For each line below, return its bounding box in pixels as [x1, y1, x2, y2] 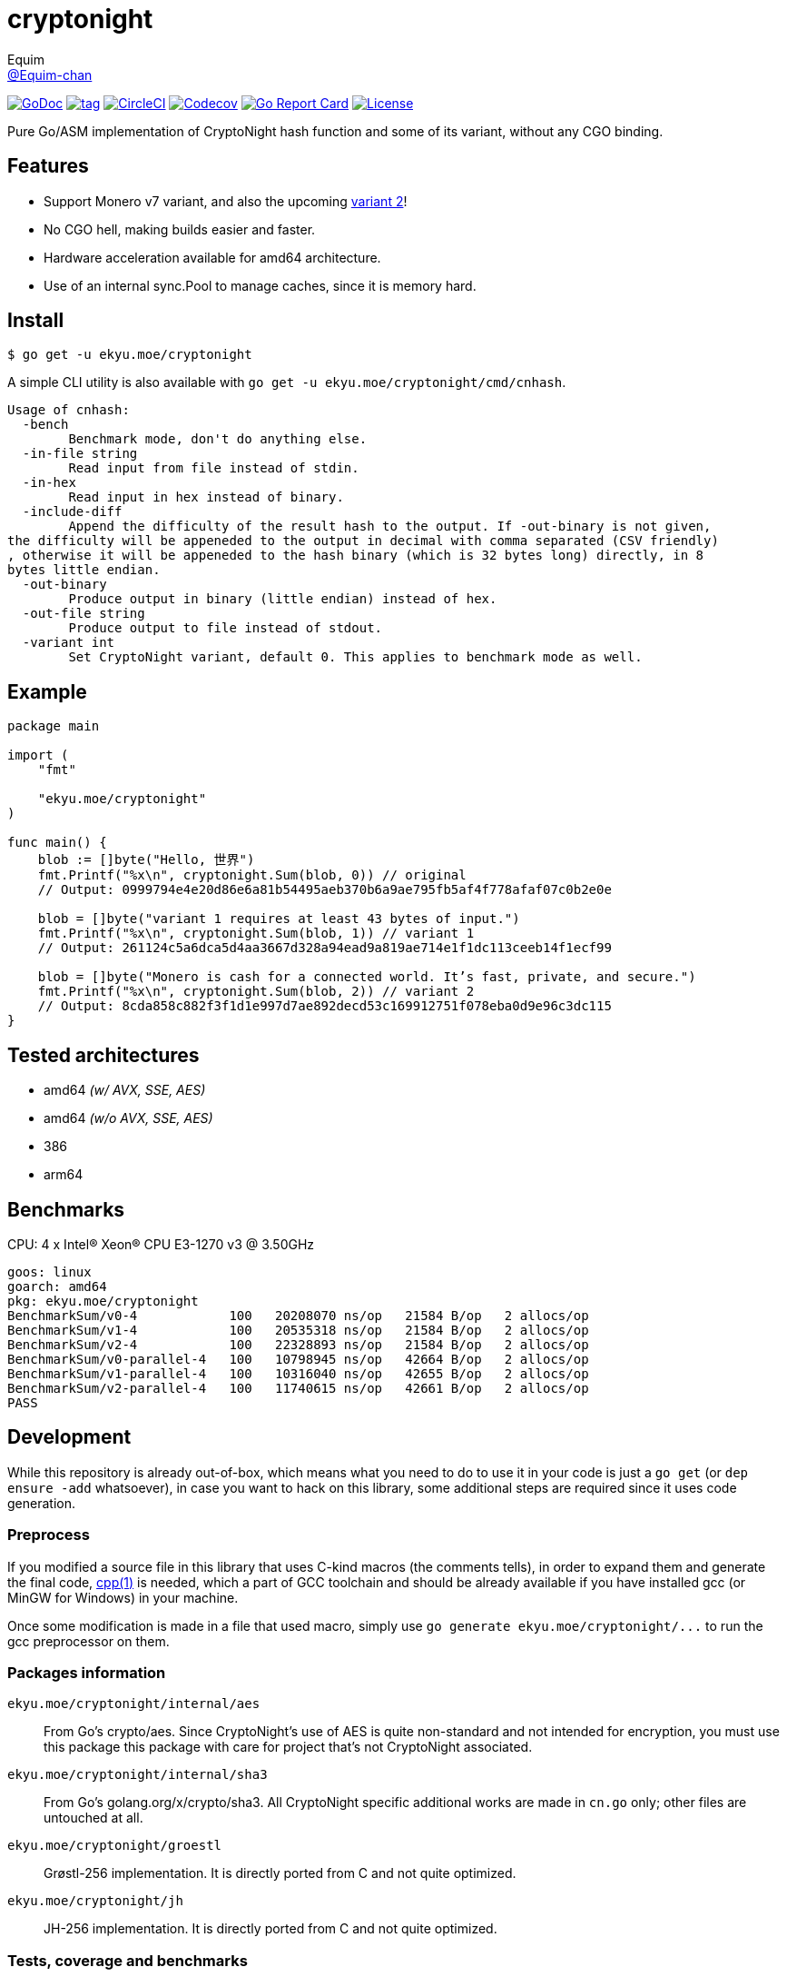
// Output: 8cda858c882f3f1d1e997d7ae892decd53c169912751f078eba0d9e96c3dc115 [37, 998, 612, 1014]
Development [7, 1426, 132, 1449]
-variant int [22, 635, 115, 651]
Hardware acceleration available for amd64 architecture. [44, 249, 381, 265]
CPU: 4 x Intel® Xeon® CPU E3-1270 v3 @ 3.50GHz [7, 1236, 315, 1252]
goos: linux [7, 1264, 92, 1279]
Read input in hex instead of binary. [68, 490, 344, 505]
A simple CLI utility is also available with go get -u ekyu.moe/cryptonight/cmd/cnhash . [7, 374, 566, 391]
